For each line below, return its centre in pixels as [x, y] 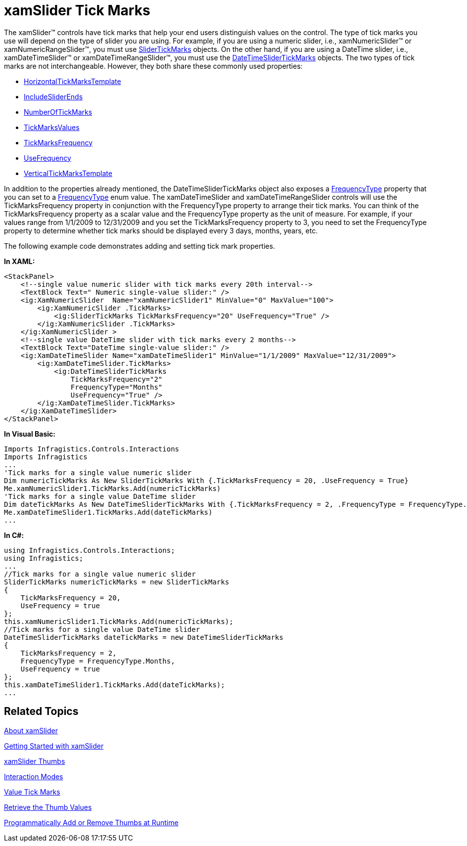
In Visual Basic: [30, 434]
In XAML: [20, 261]
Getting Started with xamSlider [54, 746]
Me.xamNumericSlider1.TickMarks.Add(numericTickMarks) [113, 488]
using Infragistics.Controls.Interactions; [90, 550]
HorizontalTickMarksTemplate [72, 81]
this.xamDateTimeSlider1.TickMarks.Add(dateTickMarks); [115, 685]
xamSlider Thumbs [35, 761]
